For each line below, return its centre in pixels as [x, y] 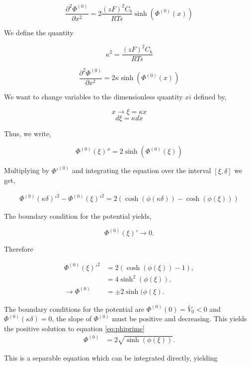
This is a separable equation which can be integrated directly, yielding [111, 357]
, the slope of [72, 319]
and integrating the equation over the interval [141, 170]
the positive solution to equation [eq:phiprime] [74, 328]
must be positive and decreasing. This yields [179, 319]
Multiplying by [27, 170]
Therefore [19, 249]
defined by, [210, 97]
